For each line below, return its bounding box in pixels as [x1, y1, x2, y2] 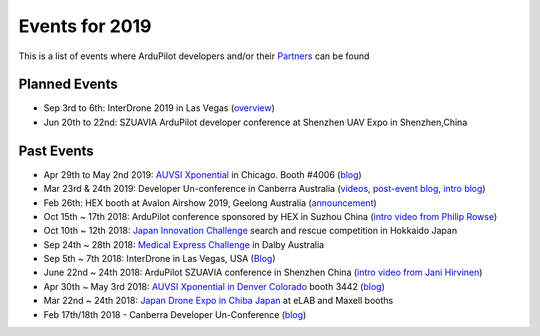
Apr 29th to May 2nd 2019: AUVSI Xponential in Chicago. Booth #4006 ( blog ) [43, 168, 362, 180]
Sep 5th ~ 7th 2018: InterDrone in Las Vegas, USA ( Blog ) [43, 253, 276, 265]
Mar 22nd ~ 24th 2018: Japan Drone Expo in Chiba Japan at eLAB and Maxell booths [43, 295, 394, 307]
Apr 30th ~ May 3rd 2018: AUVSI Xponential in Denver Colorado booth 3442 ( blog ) [43, 280, 385, 292]
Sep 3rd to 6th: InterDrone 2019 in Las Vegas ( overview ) [43, 102, 275, 114]
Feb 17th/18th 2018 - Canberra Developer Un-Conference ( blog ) [43, 308, 307, 320]
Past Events [18, 142, 94, 159]
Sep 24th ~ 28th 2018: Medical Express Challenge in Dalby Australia [43, 238, 325, 250]
